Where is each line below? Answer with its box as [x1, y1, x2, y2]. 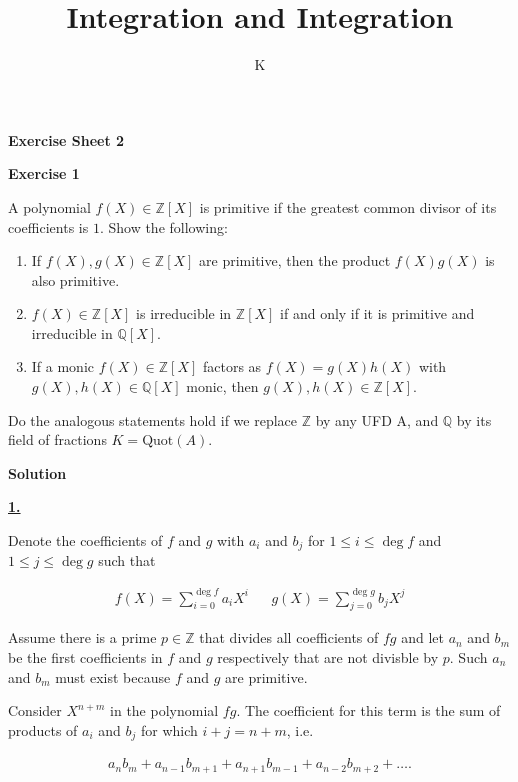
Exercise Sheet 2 [8, 129, 125, 150]
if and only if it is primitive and [280, 303, 475, 324]
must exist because [55, 666, 171, 687]
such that [98, 550, 156, 571]
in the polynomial [110, 700, 219, 721]
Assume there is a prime [8, 627, 157, 648]
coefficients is [8, 216, 89, 237]
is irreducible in [136, 303, 232, 324]
